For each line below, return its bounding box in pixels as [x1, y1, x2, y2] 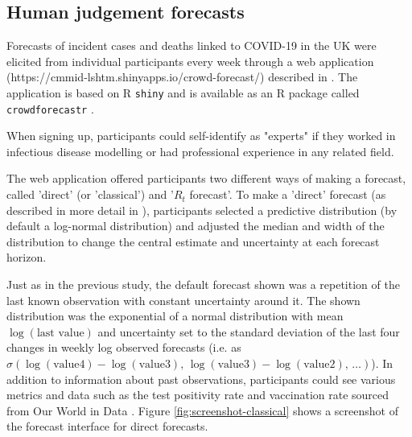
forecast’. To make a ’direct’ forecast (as [189, 186, 386, 203]
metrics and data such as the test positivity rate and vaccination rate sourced [6, 386, 389, 403]
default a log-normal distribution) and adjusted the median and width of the [6, 217, 385, 234]
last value [36, 327, 84, 339]
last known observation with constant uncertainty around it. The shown [6, 291, 360, 308]
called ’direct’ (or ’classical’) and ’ [6, 186, 174, 203]
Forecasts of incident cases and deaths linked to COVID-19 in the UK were [6, 37, 377, 54]
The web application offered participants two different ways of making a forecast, [6, 170, 406, 187]
